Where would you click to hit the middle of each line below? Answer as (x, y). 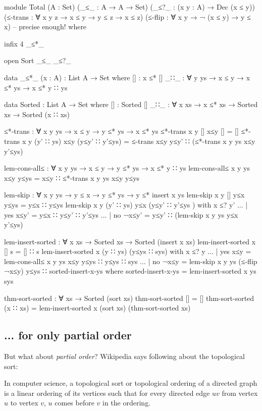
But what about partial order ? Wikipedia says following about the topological (125, 356)
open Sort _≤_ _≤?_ (38, 60)
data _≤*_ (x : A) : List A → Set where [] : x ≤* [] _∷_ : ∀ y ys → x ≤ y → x (127, 77)
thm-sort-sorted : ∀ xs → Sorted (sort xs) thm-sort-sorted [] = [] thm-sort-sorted (129, 298)
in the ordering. (127, 403)
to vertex (24, 403)
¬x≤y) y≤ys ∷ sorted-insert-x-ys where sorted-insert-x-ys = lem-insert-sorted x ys (130, 271)
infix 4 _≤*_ (24, 43)
